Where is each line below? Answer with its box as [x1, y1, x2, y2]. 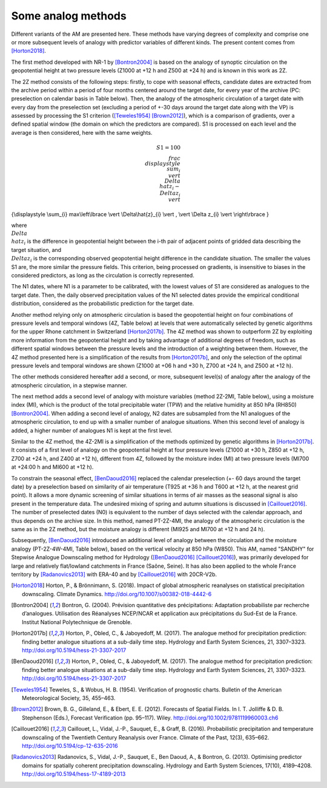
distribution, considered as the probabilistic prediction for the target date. [11, 300, 194, 307]
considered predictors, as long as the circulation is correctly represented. [11, 272, 195, 279]
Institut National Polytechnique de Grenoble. [22, 618, 133, 625]
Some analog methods [11, 9, 127, 22]
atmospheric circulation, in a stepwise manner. [11, 381, 128, 389]
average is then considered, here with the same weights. [11, 129, 153, 136]
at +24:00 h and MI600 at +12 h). [11, 463, 94, 470]
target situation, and [11, 246, 62, 253]
